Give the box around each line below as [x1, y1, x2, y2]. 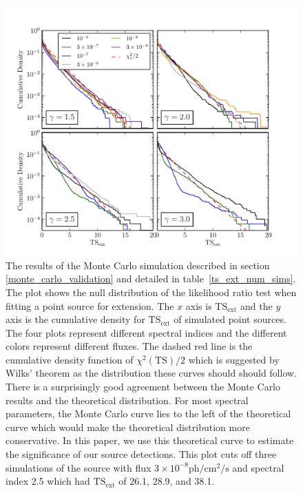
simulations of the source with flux [6, 460, 151, 474]
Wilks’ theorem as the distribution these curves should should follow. [6, 366, 297, 380]
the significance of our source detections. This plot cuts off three [6, 447, 277, 461]
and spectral [232, 460, 284, 474]
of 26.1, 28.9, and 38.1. [118, 474, 215, 488]
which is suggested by [188, 352, 280, 366]
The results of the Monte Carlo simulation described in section [6, 258, 270, 272]
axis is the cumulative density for [6, 312, 145, 326]
